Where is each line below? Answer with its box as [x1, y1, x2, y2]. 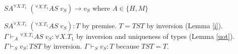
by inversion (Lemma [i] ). [147, 20, 223, 30]
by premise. [82, 20, 117, 30]
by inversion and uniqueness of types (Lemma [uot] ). [76, 31, 235, 41]
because [116, 40, 139, 51]
